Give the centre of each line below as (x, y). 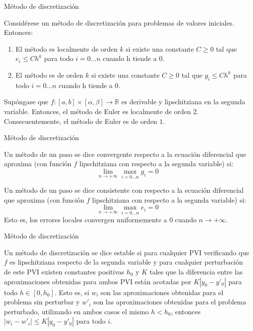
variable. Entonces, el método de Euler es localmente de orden (98, 111)
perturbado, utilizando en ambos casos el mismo (76, 311)
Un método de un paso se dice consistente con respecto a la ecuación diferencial (124, 190)
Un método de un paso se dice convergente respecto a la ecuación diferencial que (125, 154)
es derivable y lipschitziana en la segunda (183, 102)
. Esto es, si (72, 292)
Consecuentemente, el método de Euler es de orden (81, 121)
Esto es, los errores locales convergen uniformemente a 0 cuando (100, 219)
